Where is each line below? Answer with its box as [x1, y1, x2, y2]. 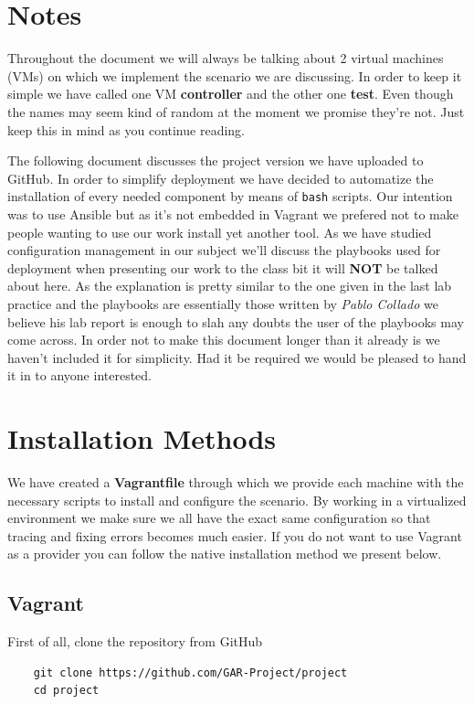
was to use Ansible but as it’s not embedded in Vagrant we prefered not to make [7, 204, 458, 223]
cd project [33, 684, 100, 698]
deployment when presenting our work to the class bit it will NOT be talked [7, 258, 438, 277]
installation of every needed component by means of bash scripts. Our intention [7, 187, 453, 206]
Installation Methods [7, 420, 277, 457]
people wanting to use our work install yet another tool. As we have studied [7, 222, 432, 241]
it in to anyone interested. [7, 366, 153, 385]
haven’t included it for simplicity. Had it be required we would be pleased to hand [7, 347, 467, 367]
